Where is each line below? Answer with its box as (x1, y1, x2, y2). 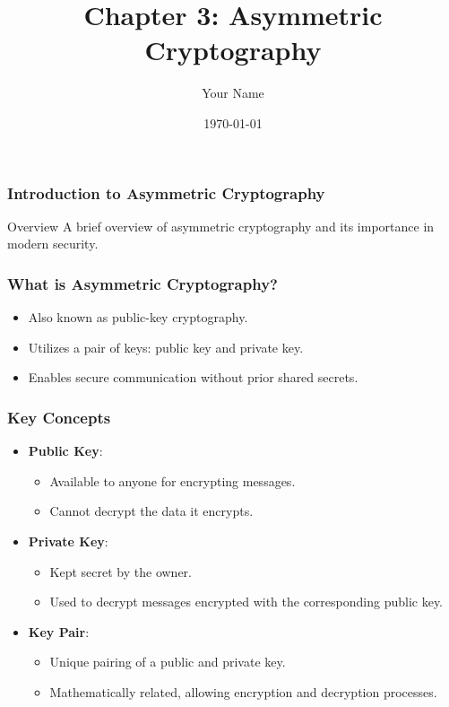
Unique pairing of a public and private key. (49, 652, 286, 671)
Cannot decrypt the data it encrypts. (49, 502, 254, 520)
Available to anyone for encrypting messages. (49, 471, 296, 490)
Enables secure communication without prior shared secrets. (28, 368, 358, 387)
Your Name (202, 83, 264, 102)
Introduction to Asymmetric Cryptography (7, 181, 325, 204)
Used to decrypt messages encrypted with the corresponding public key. (49, 592, 444, 611)
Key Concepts (7, 406, 111, 428)
